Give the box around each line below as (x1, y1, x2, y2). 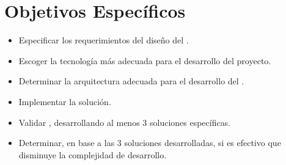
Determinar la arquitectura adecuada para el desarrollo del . (18, 75, 244, 87)
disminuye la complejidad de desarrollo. (18, 148, 167, 161)
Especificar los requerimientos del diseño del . (18, 34, 189, 46)
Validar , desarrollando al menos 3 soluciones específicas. (18, 116, 231, 128)
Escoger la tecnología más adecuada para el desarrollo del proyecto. (18, 54, 271, 67)
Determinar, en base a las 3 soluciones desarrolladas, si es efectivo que (18, 136, 281, 149)
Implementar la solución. (18, 95, 111, 108)
